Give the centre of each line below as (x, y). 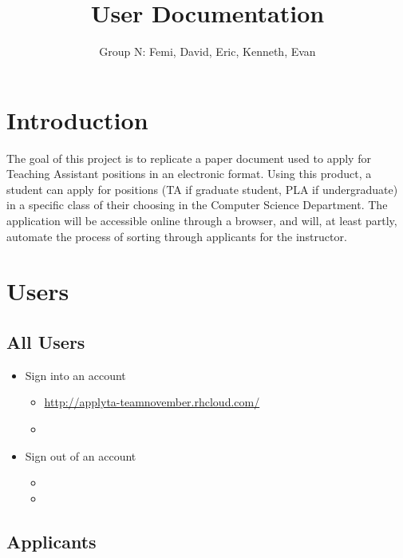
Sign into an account (75, 375)
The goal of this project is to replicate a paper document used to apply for (189, 158)
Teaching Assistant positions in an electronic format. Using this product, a (189, 174)
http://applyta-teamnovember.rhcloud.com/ (152, 402)
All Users (46, 341)
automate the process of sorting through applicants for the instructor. (177, 236)
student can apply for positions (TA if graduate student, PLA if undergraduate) (202, 189)
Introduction (77, 119)
